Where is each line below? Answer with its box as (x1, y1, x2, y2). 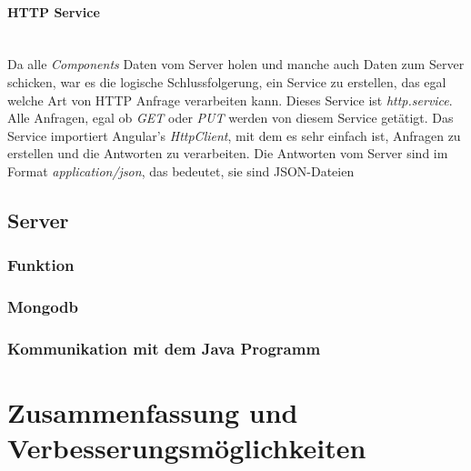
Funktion (7, 254, 75, 276)
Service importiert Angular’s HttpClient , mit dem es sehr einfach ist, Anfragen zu (7, 125, 461, 145)
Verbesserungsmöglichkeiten (7, 429, 366, 466)
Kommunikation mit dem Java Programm (7, 336, 321, 359)
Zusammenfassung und (7, 394, 298, 431)
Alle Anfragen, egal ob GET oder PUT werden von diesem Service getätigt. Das (7, 108, 454, 127)
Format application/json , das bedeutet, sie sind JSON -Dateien (7, 161, 355, 180)
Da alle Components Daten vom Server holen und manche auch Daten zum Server (7, 55, 465, 74)
